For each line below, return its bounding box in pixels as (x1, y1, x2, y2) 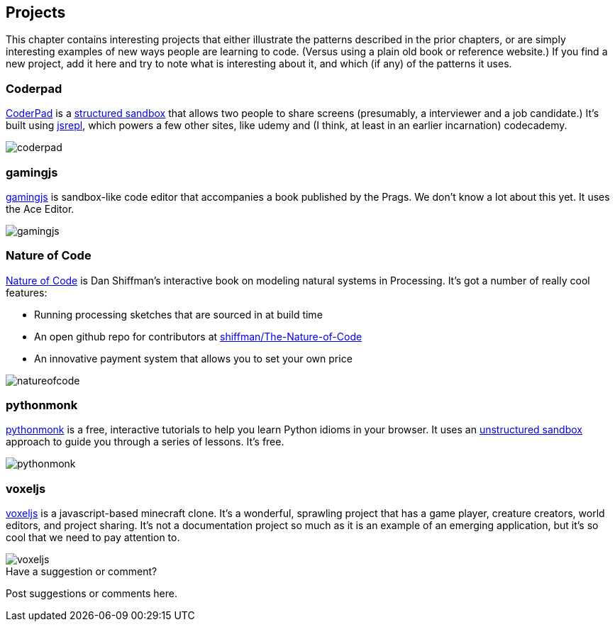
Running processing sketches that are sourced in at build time (34, 308, 323, 321)
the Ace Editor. (6, 202, 74, 215)
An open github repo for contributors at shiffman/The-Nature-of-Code (34, 330, 362, 343)
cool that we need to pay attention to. (6, 531, 180, 544)
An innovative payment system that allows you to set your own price (34, 352, 353, 365)
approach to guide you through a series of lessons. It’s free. (6, 435, 284, 448)
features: (6, 286, 48, 299)
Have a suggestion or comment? (6, 565, 157, 578)
